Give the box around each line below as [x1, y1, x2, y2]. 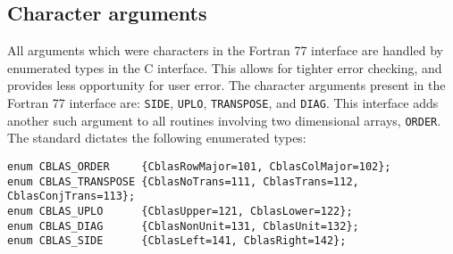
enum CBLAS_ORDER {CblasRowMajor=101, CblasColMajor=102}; [7, 160, 391, 173]
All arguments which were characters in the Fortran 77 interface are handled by [7, 41, 443, 60]
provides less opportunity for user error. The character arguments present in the [7, 76, 446, 94]
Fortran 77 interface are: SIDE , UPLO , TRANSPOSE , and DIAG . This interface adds [7, 93, 439, 111]
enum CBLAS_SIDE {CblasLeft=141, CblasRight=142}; [7, 234, 347, 248]
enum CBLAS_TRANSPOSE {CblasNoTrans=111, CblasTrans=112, [7, 175, 359, 188]
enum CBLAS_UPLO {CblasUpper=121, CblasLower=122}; [7, 204, 353, 217]
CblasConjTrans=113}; [7, 190, 136, 203]
